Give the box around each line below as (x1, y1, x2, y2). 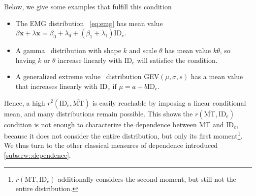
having (15, 55, 36, 65)
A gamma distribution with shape (15, 45, 121, 56)
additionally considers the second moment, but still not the (58, 173, 236, 184)
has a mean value (191, 71, 243, 82)
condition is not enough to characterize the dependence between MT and (4, 119, 224, 129)
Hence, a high (4, 97, 45, 108)
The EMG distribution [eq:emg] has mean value (15, 18, 163, 28)
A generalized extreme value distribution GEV (15, 71, 160, 82)
